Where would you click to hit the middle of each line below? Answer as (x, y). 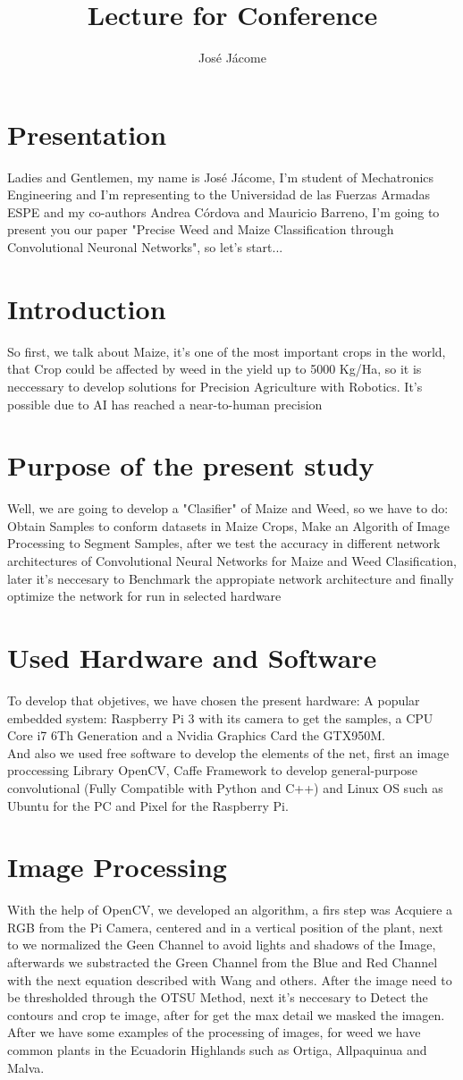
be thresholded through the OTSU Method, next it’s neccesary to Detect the (218, 997)
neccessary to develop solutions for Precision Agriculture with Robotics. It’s (215, 386)
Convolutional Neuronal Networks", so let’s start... (145, 247)
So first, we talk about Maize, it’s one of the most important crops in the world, (227, 351)
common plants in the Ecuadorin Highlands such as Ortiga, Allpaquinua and (217, 1049)
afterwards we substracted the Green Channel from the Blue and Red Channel (223, 962)
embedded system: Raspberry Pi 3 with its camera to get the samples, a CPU (220, 717)
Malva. (26, 1067)
